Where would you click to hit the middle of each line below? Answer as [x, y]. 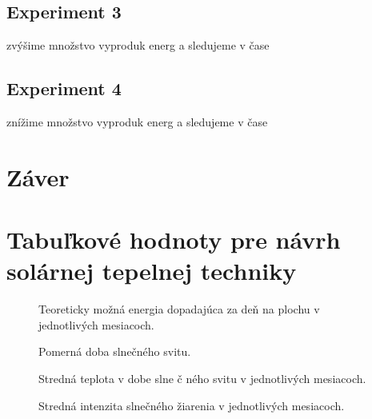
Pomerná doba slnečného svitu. [115, 351]
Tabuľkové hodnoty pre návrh [174, 239]
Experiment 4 [64, 88]
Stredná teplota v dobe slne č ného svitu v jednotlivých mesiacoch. [202, 379]
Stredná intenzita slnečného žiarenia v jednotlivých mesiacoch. [192, 405]
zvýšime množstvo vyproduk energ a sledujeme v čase [138, 45]
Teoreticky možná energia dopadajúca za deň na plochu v [179, 309]
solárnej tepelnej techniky [152, 271]
